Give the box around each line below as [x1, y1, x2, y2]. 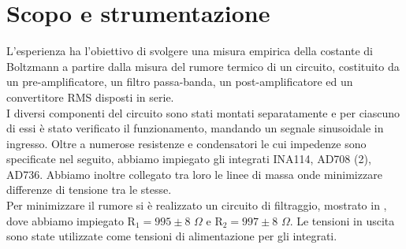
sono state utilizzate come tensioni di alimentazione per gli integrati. [6, 228, 337, 244]
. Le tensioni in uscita [289, 212, 395, 229]
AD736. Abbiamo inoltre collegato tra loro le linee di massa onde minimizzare [6, 165, 382, 182]
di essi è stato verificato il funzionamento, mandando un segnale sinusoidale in [6, 120, 384, 136]
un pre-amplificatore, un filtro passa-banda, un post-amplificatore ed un [6, 73, 353, 90]
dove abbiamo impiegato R [6, 212, 136, 229]
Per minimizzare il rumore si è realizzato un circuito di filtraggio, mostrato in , [6, 197, 387, 214]
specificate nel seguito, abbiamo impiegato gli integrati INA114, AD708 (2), [6, 151, 371, 167]
